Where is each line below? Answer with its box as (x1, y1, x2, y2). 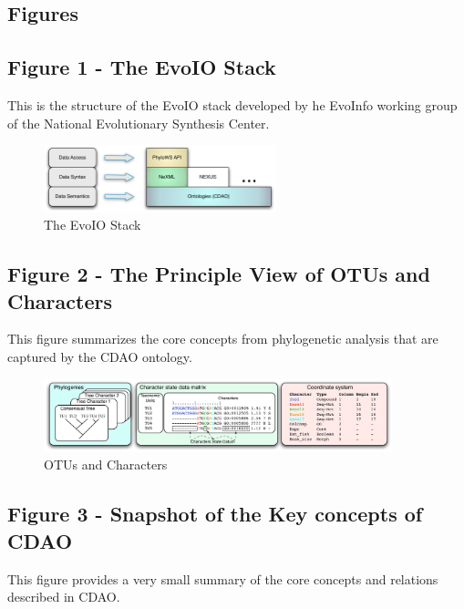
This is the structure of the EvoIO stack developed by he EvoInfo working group (7, 95, 458, 114)
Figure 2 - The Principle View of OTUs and (7, 260, 430, 288)
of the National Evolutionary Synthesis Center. (7, 113, 270, 132)
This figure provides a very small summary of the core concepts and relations (7, 569, 438, 588)
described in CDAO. (7, 587, 120, 606)
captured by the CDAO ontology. (7, 347, 192, 366)
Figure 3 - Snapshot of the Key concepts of (7, 500, 423, 528)
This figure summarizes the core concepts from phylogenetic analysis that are (7, 329, 438, 348)
